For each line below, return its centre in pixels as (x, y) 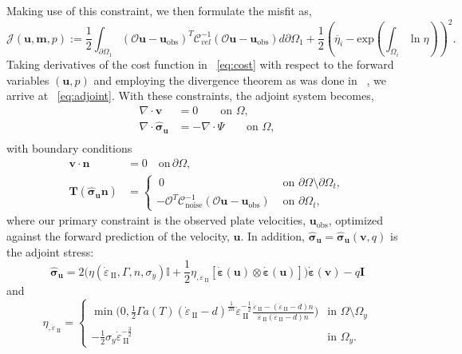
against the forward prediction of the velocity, (118, 235)
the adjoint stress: (50, 251)
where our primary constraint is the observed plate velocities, (156, 220)
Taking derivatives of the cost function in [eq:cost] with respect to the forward (200, 64)
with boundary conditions (69, 147)
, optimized (356, 220)
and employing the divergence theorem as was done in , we (240, 80)
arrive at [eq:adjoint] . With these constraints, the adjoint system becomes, (190, 95)
